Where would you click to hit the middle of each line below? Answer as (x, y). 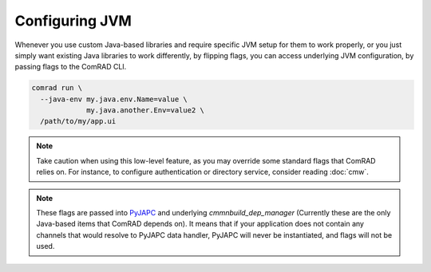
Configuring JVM (73, 21)
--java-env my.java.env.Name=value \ (114, 99)
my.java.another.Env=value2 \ (146, 110)
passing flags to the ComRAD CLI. (71, 67)
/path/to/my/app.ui (78, 121)
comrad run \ (57, 88)
